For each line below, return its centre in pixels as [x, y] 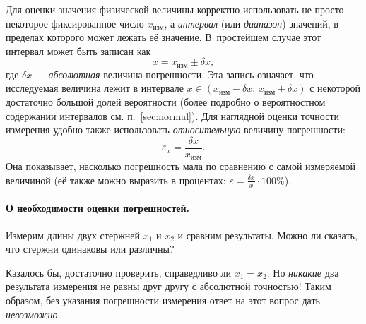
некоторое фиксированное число [75, 23]
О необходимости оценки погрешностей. [98, 208]
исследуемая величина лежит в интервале [95, 88]
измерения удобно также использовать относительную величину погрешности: [176, 130]
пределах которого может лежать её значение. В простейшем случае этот [164, 37]
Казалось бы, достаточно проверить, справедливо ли [119, 272]
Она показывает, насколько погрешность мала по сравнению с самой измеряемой [181, 166]
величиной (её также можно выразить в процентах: [116, 180]
